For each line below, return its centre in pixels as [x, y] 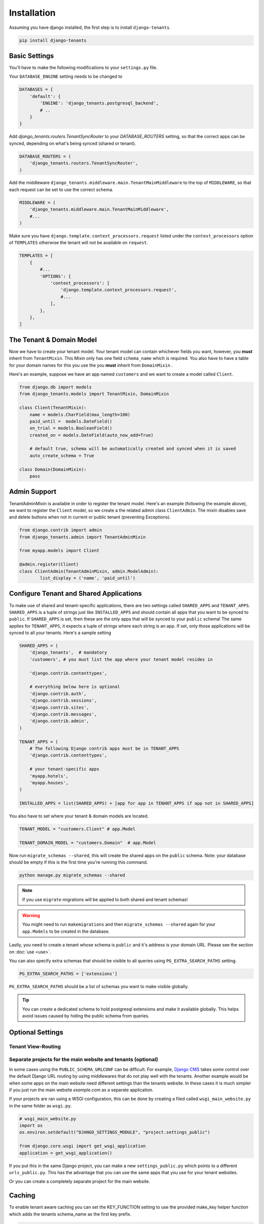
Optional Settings [36, 1032]
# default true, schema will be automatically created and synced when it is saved [133, 449]
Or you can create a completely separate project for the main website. [79, 1181]
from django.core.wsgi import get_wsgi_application [83, 1146]
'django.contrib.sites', [59, 707]
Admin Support [33, 492]
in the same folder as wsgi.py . [40, 1106]
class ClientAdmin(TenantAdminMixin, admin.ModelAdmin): [89, 571]
